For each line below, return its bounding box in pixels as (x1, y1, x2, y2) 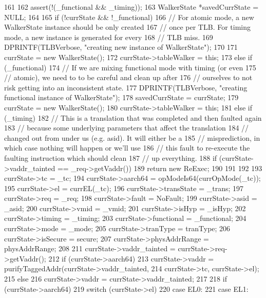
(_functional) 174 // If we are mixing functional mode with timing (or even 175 (4, 62, 256, 72)
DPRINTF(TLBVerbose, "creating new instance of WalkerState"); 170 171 (4, 42, 238, 52)
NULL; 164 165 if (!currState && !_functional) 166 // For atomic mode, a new (4, 11, 254, 22)
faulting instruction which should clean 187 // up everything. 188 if (4, 152, 217, 163)
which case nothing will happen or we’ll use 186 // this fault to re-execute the (4, 142, 250, 153)
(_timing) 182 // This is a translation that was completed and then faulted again (4, 112, 262, 123)
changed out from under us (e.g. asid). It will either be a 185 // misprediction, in (4, 132, 260, 143)
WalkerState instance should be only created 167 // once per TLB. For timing (4, 22, 251, 32)
